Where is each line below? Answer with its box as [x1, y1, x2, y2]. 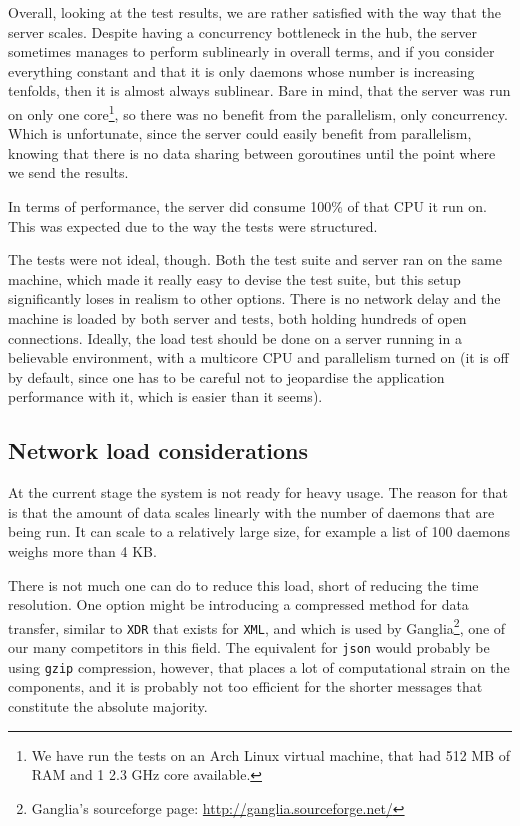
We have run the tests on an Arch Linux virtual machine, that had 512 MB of [31, 744, 511, 765]
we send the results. [8, 162, 129, 183]
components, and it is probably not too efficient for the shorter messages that [8, 676, 483, 697]
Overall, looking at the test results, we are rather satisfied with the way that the [8, 2, 501, 22]
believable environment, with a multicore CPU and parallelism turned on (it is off [8, 347, 509, 368]
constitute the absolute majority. [8, 695, 208, 716]
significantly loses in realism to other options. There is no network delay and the [8, 288, 501, 309]
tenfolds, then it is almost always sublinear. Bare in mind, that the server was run [8, 80, 511, 101]
